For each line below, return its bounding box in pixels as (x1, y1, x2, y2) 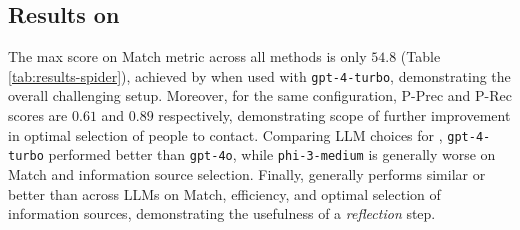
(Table (400, 46, 441, 67)
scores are (8, 105, 68, 126)
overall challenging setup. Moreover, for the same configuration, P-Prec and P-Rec (8, 85, 512, 106)
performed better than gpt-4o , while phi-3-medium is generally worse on (48, 144, 496, 165)
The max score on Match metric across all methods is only (8, 46, 367, 67)
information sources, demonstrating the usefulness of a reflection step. (8, 203, 436, 224)
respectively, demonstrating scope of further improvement (158, 105, 511, 126)
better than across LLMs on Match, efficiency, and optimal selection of (8, 183, 441, 204)
